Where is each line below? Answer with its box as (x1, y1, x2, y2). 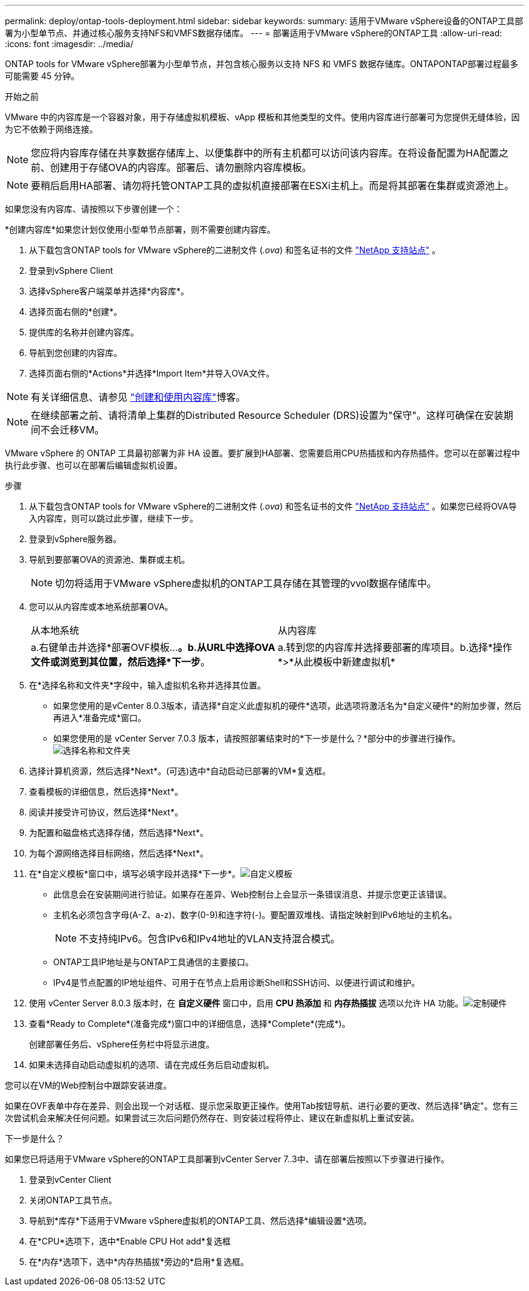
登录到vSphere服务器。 (29, 534, 122, 544)
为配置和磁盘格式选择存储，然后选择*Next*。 (29, 827, 208, 838)
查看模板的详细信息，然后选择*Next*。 (29, 786, 183, 797)
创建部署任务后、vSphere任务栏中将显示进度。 (29, 1039, 215, 1049)
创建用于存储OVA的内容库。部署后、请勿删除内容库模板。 (50, 161, 312, 173)
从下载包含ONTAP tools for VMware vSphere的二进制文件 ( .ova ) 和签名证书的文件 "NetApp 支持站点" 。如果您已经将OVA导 (29, 501, 517, 511)
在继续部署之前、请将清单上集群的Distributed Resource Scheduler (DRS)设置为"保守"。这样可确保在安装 (31, 409, 504, 421)
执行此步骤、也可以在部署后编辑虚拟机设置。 (5, 460, 182, 470)
